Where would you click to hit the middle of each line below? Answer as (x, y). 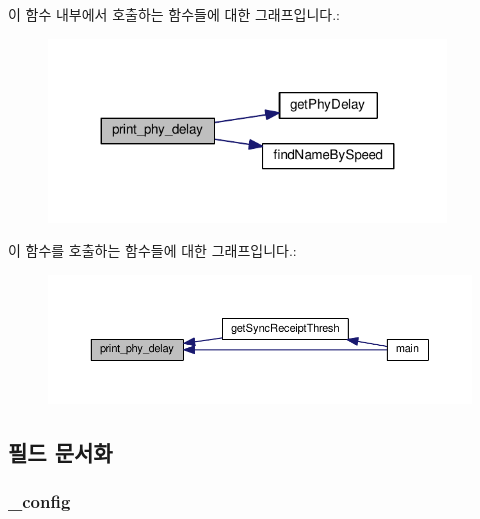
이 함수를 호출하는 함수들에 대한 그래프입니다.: (152, 250)
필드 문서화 (60, 452)
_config (39, 501)
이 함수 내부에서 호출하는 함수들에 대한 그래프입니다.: (174, 14)
